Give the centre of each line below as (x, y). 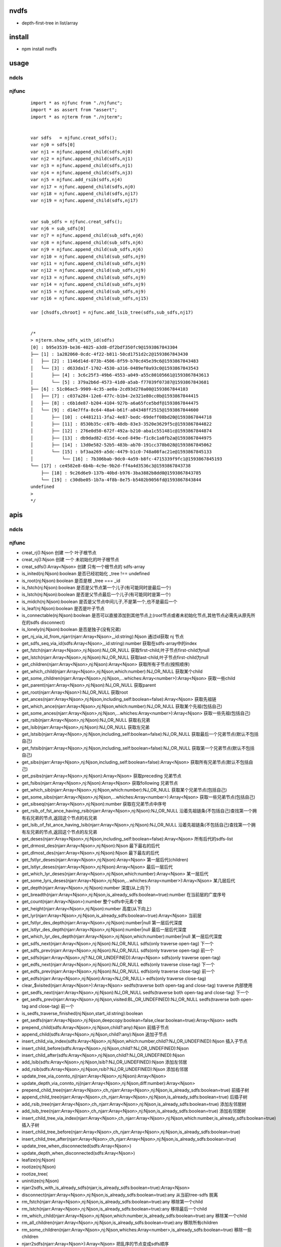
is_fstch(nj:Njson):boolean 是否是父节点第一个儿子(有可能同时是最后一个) (96, 587)
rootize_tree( (35, 1174)
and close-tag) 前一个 (52, 1006)
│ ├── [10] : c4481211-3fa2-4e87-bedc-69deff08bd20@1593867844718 (121, 417)
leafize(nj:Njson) (39, 1160)
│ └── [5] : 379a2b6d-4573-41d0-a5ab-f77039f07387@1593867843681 (120, 382)
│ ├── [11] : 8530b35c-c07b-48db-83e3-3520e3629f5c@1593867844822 (121, 424)
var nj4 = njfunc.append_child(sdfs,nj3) (82, 173)
